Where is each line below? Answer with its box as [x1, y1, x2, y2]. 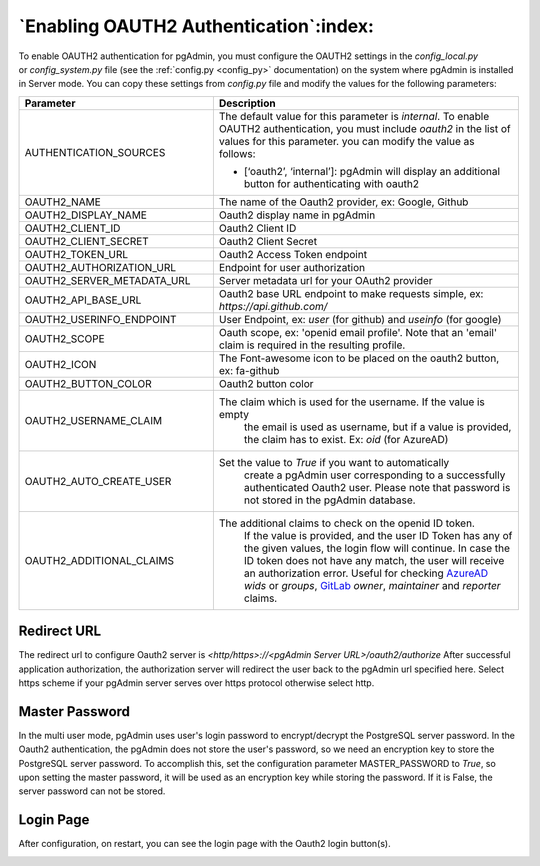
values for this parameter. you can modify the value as [218, 134, 475, 148]
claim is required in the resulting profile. [218, 338, 406, 352]
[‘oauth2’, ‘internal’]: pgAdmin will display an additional [243, 164, 500, 178]
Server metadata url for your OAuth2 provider [218, 273, 434, 287]
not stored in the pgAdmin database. [243, 493, 416, 507]
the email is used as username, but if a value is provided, [243, 420, 512, 434]
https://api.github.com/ [218, 299, 328, 313]
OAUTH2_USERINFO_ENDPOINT [24, 312, 177, 326]
